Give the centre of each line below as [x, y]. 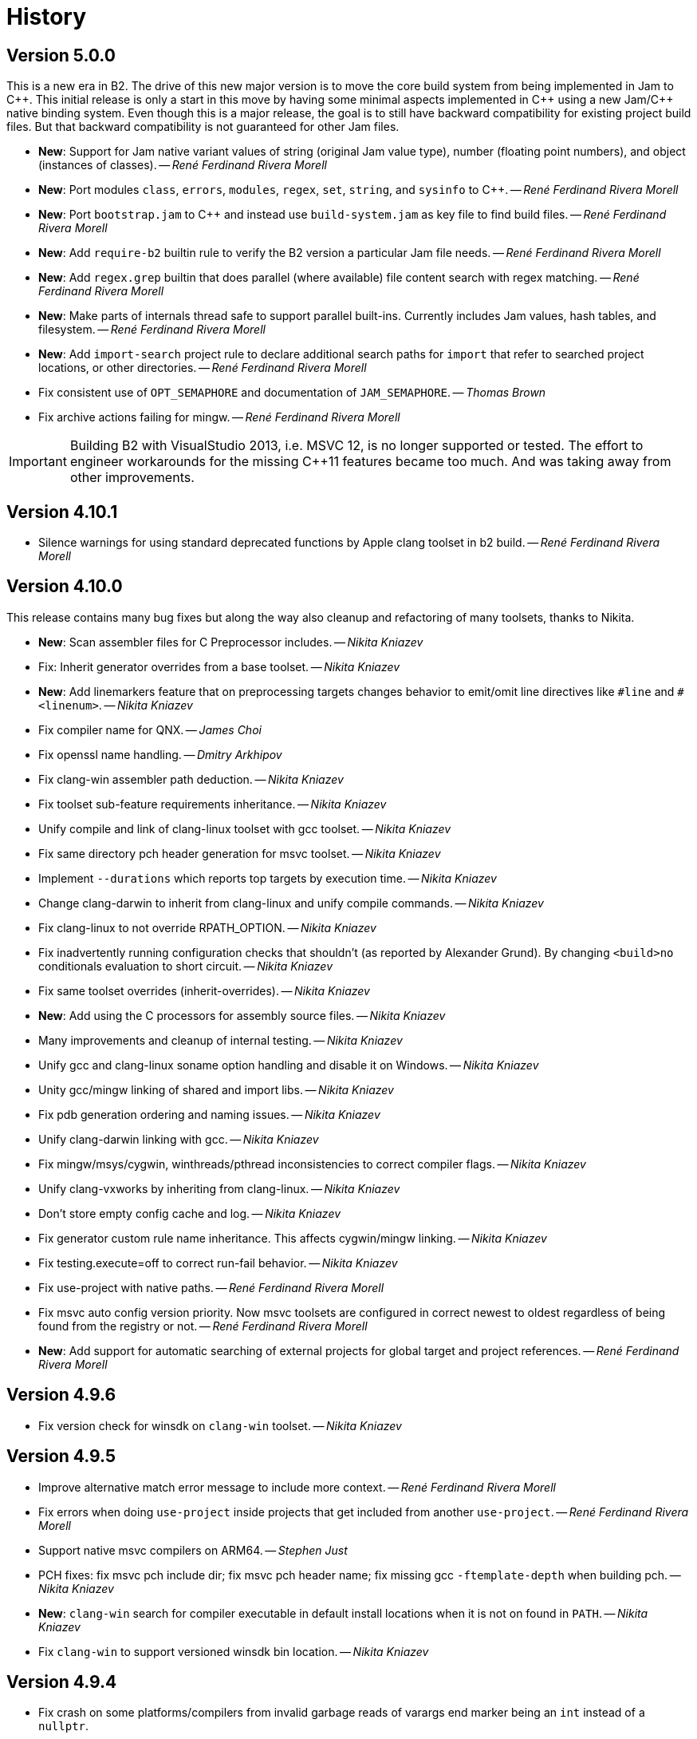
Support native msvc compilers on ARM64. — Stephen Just [193, 1550]
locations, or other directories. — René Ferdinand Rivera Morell [203, 368]
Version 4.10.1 [62, 512]
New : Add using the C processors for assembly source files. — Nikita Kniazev [242, 1015]
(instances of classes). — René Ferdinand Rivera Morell [183, 165]
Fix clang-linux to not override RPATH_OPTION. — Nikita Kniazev [207, 927]
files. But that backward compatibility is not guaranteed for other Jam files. [203, 127]
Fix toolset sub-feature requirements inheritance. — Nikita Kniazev [213, 804]
